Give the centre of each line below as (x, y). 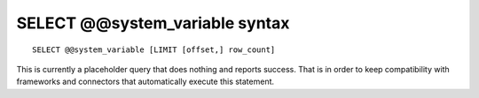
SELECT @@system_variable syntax (153, 23)
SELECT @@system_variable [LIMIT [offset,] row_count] (154, 49)
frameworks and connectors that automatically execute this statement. (145, 82)
